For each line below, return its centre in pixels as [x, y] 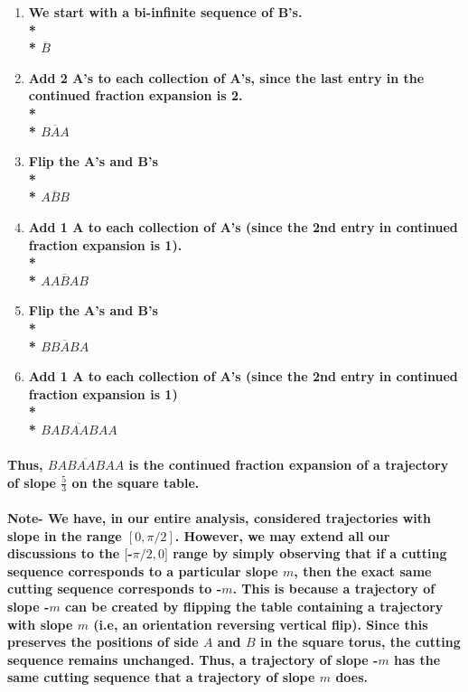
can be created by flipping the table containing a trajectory [254, 607]
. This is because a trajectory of [334, 589]
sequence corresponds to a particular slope [143, 570]
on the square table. [136, 482]
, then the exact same [363, 570]
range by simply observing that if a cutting [310, 553]
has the [417, 659]
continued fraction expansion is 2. [136, 95]
